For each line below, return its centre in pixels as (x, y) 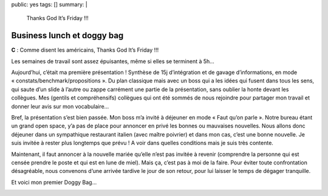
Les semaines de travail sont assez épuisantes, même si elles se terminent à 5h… (113, 61)
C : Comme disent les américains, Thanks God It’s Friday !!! (85, 50)
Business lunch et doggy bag (67, 35)
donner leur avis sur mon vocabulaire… (60, 106)
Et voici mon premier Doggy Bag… (54, 182)
